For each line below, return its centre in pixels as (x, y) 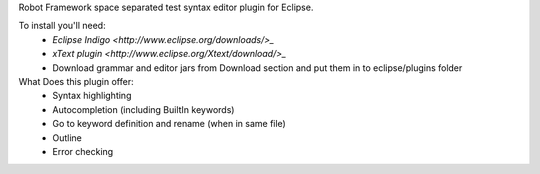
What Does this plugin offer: (76, 81)
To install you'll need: (62, 26)
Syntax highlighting (92, 96)
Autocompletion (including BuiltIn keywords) (143, 109)
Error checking (83, 151)
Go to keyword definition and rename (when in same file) (169, 124)
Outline (67, 137)
